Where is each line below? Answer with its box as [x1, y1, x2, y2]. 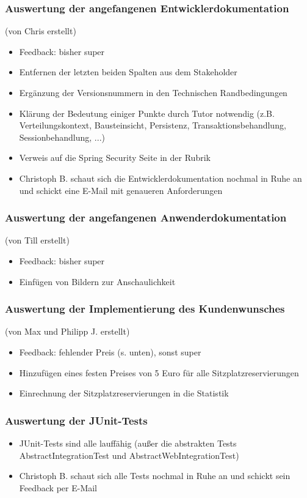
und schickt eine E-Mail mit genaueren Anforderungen [19, 184, 223, 196]
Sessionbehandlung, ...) [19, 130, 105, 143]
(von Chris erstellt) [5, 24, 76, 37]
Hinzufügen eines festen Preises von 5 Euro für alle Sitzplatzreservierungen [19, 366, 299, 379]
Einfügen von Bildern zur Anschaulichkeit [19, 275, 176, 288]
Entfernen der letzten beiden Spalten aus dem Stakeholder [19, 65, 237, 78]
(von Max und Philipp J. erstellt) [5, 325, 130, 338]
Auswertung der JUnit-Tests [5, 412, 148, 428]
